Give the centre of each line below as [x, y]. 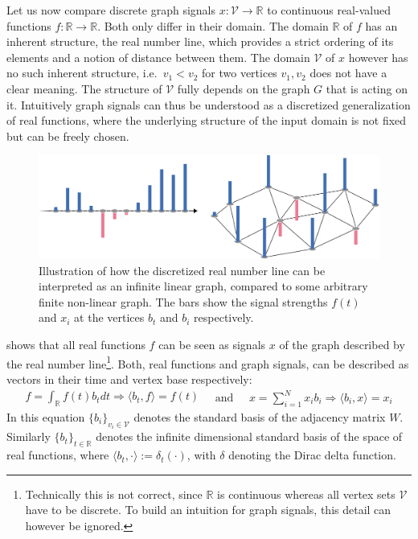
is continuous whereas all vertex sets [306, 494]
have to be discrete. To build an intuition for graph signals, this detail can [208, 510]
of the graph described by [342, 345]
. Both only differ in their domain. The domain [213, 25]
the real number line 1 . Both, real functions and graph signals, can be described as [208, 362]
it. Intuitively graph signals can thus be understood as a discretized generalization [209, 104]
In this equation [46, 416]
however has [378, 57]
